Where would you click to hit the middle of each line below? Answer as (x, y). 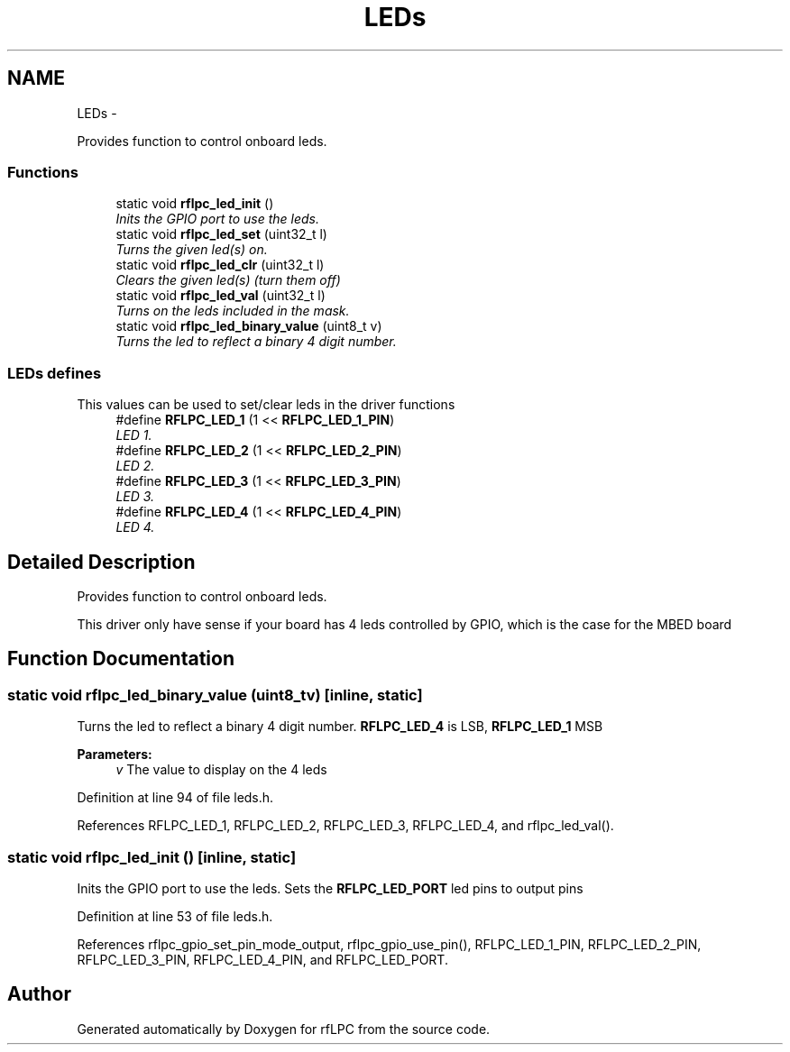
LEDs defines (55, 373)
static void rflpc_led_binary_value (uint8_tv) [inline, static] (215, 695)
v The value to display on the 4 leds (221, 770)
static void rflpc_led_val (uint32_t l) (220, 296)
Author (39, 994)
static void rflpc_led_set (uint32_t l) (221, 234)
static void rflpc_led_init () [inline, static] (152, 857)
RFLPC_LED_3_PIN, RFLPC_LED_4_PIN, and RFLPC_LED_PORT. (262, 959)
